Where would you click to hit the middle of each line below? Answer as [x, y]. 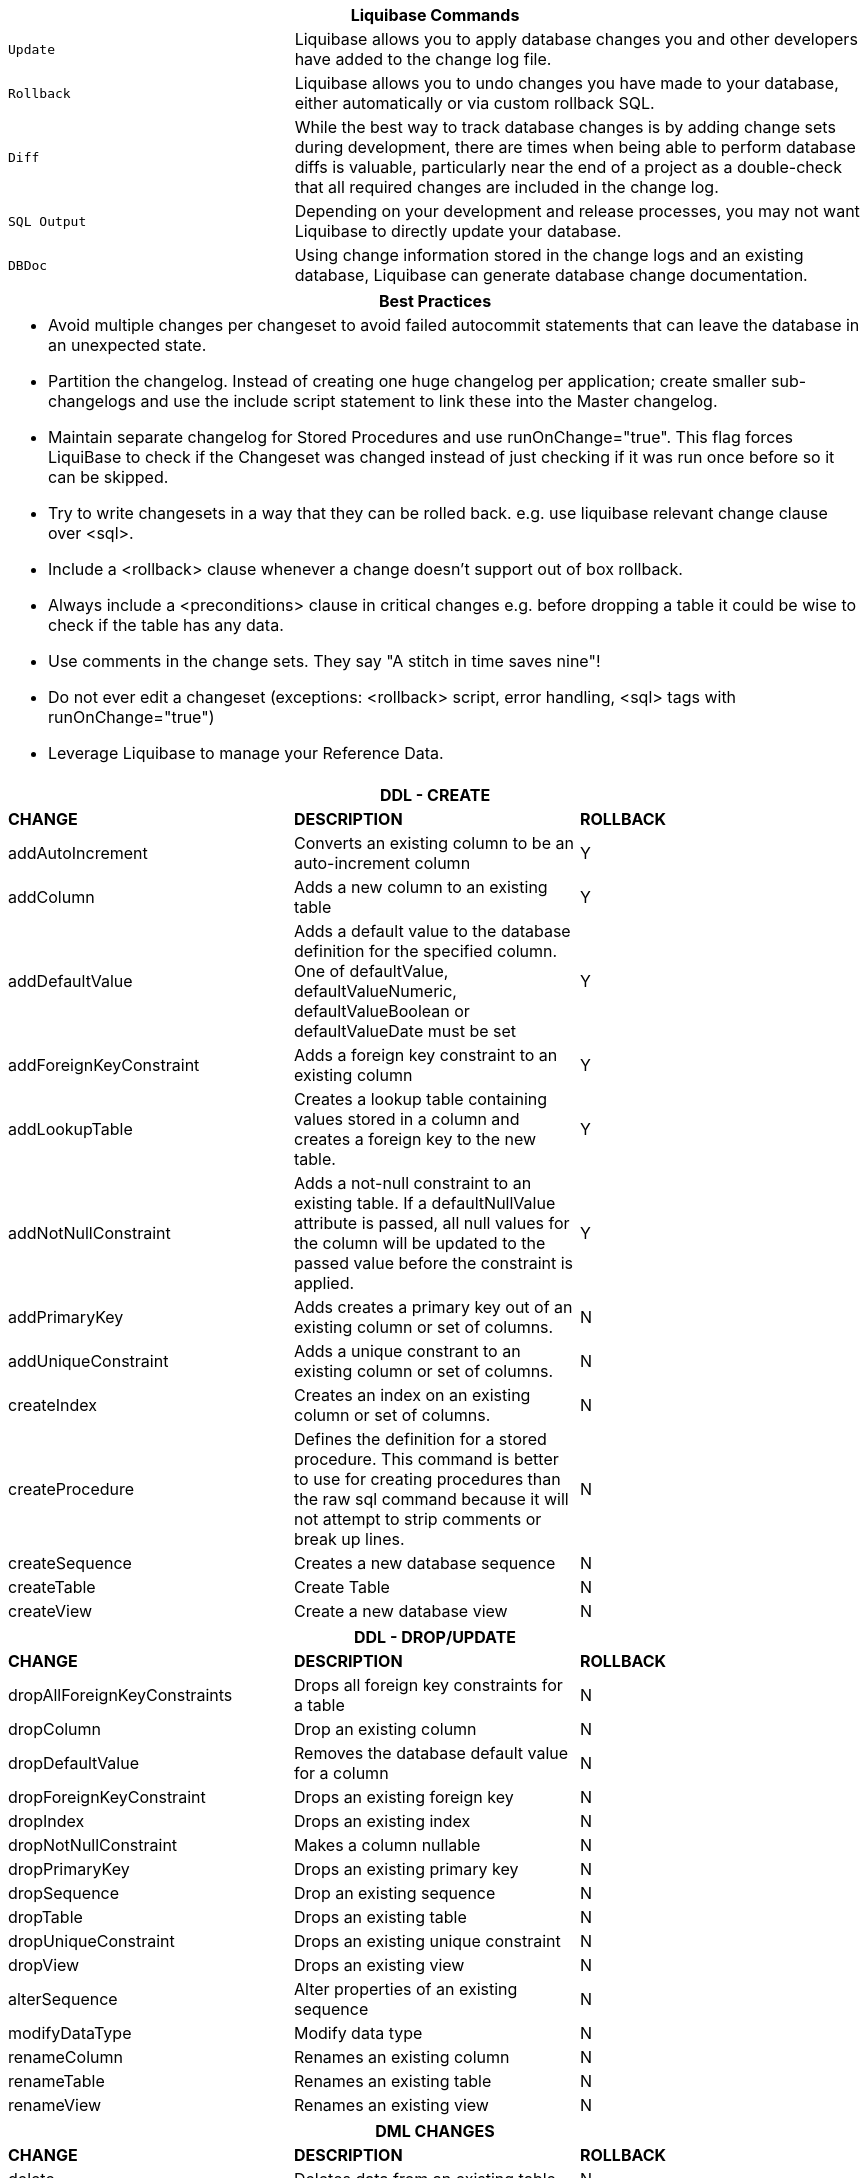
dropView [44, 1965]
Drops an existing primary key [406, 1869]
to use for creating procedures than [427, 1479]
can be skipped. [108, 477]
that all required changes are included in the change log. [506, 187]
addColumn [51, 897]
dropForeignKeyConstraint [107, 1797]
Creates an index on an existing [412, 1395]
